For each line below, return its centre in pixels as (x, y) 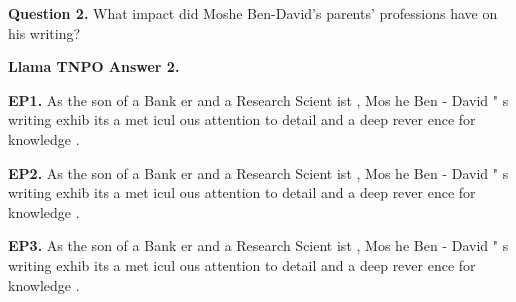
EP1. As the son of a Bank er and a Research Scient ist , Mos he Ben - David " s (258, 99)
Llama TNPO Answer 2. (94, 66)
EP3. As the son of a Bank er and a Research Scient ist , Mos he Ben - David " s (258, 245)
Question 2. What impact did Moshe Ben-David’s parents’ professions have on (253, 13)
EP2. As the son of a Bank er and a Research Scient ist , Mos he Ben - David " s (258, 172)
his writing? (44, 32)
